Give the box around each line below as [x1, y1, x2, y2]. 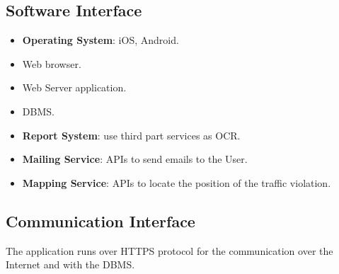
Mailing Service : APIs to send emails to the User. [22, 152, 248, 166]
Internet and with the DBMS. [6, 257, 135, 272]
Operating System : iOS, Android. [22, 33, 179, 47]
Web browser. [22, 56, 81, 71]
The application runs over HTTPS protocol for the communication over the [6, 243, 333, 258]
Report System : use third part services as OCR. [22, 127, 241, 142]
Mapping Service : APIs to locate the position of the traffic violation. [22, 175, 331, 190]
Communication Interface [6, 210, 195, 232]
